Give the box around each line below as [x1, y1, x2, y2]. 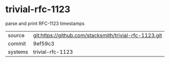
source [8, 32, 25, 39]
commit [8, 40, 26, 47]
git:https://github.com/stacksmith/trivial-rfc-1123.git [33, 32, 162, 39]
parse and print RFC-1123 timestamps [5, 20, 85, 26]
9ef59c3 [33, 40, 55, 47]
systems [8, 48, 28, 55]
